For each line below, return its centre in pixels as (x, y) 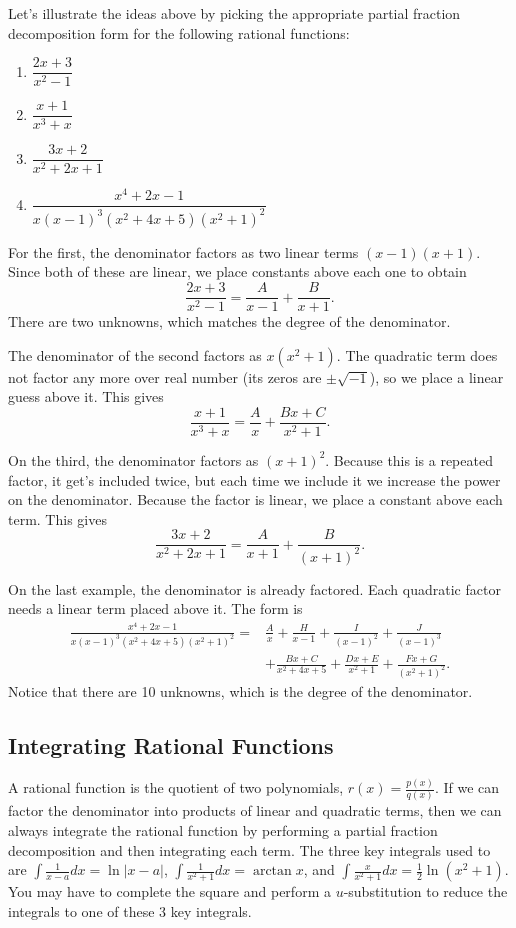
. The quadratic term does (417, 354)
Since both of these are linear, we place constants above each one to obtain (237, 271)
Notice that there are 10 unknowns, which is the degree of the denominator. (240, 690)
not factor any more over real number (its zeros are (165, 376)
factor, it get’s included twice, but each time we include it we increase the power (254, 479)
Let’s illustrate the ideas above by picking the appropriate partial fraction (234, 13)
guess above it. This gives (86, 396)
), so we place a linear (436, 376)
